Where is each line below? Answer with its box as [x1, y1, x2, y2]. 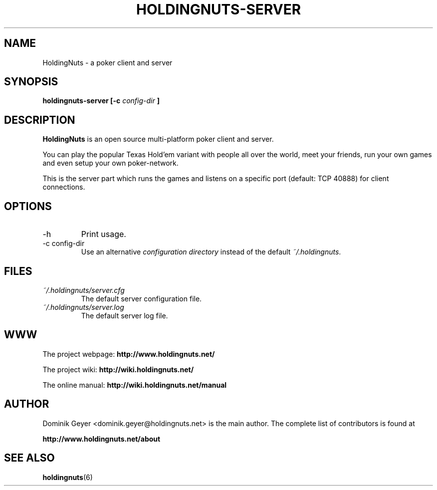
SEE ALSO [4, 452, 55, 465]
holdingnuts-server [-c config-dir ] [42, 96, 160, 105]
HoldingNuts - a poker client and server [42, 58, 173, 67]
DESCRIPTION [4, 113, 75, 126]
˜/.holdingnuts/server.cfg [42, 285, 125, 294]
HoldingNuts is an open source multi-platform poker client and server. [42, 135, 274, 144]
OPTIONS [4, 200, 52, 213]
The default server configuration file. [81, 294, 202, 303]
